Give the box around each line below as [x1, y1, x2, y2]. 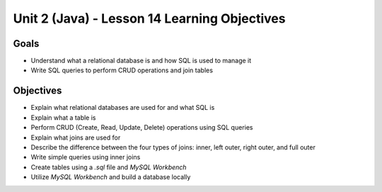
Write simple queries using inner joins [30, 153, 141, 162]
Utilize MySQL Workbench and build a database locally [30, 173, 191, 181]
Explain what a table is [30, 113, 96, 122]
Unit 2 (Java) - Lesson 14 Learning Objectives [13, 11, 286, 26]
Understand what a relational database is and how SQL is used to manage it [30, 57, 252, 65]
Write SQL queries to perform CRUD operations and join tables [30, 66, 214, 74]
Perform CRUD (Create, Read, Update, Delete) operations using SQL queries [30, 123, 253, 132]
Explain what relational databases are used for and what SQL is [30, 103, 215, 112]
